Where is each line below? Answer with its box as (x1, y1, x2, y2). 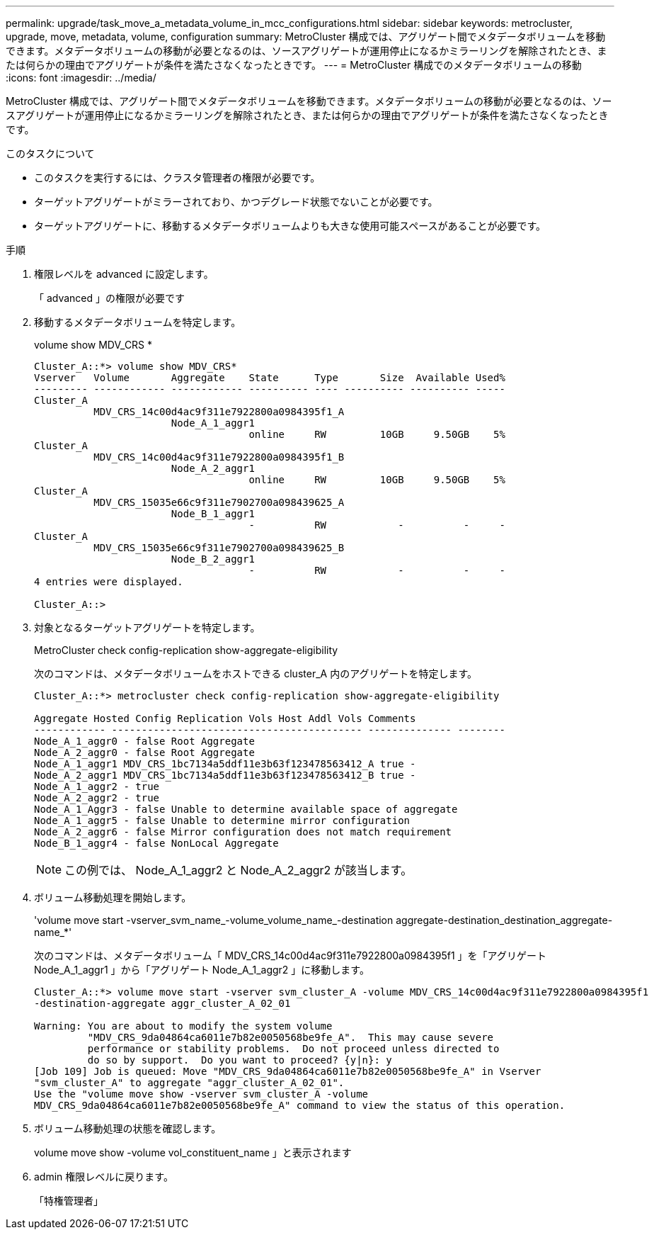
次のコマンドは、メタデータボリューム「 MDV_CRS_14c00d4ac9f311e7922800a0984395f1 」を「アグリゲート (34, 949, 546, 962)
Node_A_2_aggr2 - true (34, 792, 160, 803)
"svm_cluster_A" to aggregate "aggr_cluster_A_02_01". (34, 1077, 345, 1088)
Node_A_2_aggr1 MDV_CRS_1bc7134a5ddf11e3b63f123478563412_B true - (34, 769, 416, 781)
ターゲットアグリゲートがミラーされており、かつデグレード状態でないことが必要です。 (34, 196, 438, 208)
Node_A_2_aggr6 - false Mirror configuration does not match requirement (34, 826, 452, 838)
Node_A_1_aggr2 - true (34, 781, 160, 792)
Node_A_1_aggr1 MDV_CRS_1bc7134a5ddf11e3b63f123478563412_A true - (34, 758, 416, 769)
